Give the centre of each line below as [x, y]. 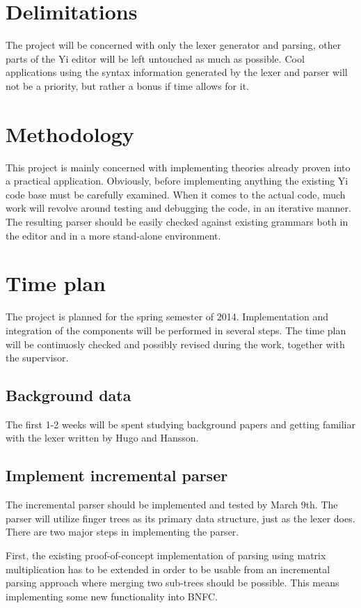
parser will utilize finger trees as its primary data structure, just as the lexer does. [180, 518]
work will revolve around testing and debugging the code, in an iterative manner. [178, 208]
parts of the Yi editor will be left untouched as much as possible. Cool [155, 58]
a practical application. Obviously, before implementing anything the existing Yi [177, 181]
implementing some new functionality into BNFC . [112, 596]
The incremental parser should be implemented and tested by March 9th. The [172, 505]
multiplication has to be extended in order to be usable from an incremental [168, 569]
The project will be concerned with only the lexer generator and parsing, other [174, 45]
